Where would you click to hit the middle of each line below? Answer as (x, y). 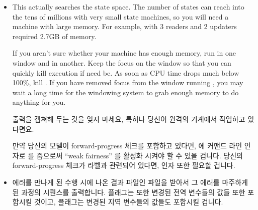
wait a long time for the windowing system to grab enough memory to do (125, 92)
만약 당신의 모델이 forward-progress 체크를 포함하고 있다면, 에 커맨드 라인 (127, 146)
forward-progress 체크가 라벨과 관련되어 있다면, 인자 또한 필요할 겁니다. (124, 165)
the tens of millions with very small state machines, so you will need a (120, 16)
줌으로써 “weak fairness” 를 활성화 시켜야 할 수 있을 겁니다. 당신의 (140, 155)
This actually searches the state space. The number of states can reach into (128, 7)
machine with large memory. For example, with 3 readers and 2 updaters (124, 26)
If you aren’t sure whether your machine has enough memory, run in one (124, 53)
